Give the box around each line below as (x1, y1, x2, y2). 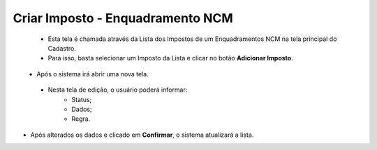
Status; (71, 95, 92, 103)
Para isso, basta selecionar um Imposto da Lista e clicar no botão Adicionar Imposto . (47, 54, 293, 62)
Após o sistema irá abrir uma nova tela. (36, 69, 149, 78)
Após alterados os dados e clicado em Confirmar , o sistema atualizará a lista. (30, 131, 254, 139)
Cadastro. (47, 44, 76, 52)
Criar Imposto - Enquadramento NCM (13, 10, 233, 26)
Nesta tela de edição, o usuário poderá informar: (47, 85, 188, 94)
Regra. (71, 115, 91, 123)
